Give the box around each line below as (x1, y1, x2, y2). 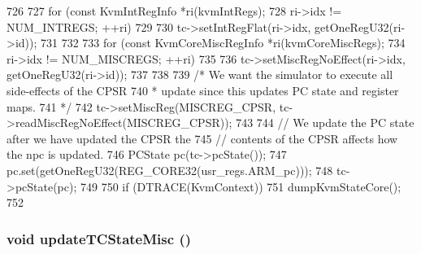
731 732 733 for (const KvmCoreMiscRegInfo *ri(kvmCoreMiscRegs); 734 (41, 34, 406, 51)
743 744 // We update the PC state (236, 114, 414, 131)
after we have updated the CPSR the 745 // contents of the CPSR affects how (7, 129, 398, 147)
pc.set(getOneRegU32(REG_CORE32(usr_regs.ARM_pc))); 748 (7, 161, 333, 178)
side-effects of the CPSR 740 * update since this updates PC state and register (7, 81, 399, 99)
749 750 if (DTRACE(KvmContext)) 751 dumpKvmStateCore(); (80, 177, 401, 195)
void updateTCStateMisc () (7, 228, 192, 248)
